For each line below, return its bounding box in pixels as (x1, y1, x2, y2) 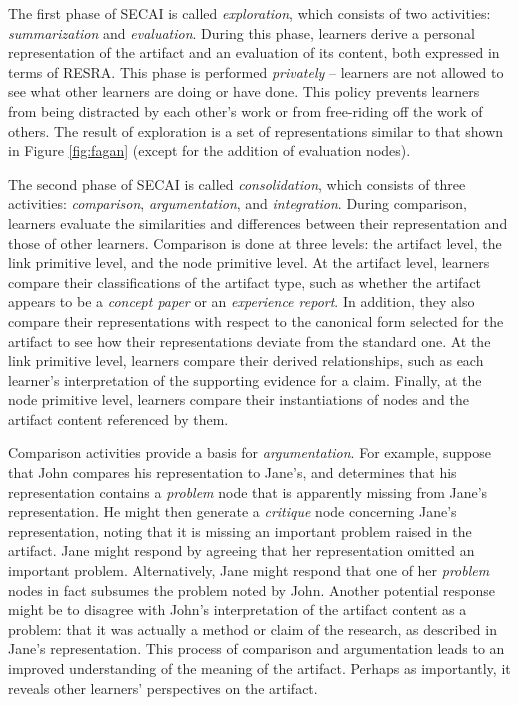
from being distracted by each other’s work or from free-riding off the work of (8, 100, 483, 121)
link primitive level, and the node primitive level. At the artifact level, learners (8, 252, 490, 273)
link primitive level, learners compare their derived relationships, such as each (8, 350, 484, 371)
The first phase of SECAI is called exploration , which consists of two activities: (8, 3, 491, 23)
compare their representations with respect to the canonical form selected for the (8, 310, 504, 331)
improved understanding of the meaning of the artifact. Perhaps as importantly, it (8, 658, 511, 678)
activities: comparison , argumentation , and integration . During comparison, (8, 193, 467, 214)
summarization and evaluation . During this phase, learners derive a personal (8, 22, 475, 43)
